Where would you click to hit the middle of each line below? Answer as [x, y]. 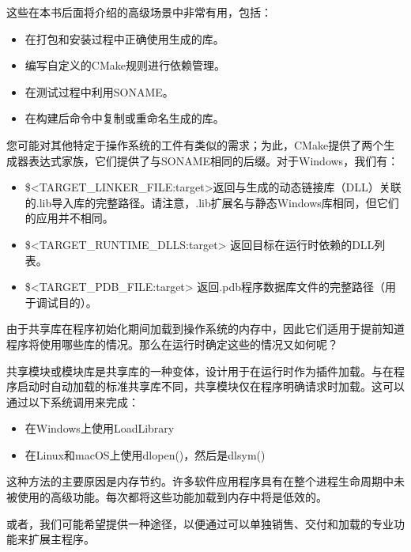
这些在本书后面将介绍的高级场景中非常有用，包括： [139, 12]
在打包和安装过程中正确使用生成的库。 [124, 38]
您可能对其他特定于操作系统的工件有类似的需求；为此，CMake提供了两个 [195, 144]
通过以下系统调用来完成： [73, 401]
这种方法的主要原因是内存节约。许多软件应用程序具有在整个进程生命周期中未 [205, 481]
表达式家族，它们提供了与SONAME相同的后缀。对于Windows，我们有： [213, 160]
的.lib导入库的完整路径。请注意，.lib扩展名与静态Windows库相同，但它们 [212, 202]
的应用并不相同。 [69, 218]
